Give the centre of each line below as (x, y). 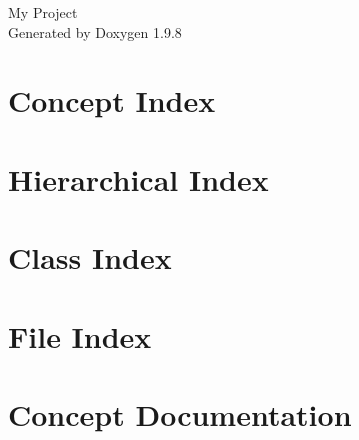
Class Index (90, 257)
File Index (80, 335)
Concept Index (112, 100)
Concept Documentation (180, 413)
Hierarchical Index (138, 178)
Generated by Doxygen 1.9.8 (95, 31)
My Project (43, 12)
